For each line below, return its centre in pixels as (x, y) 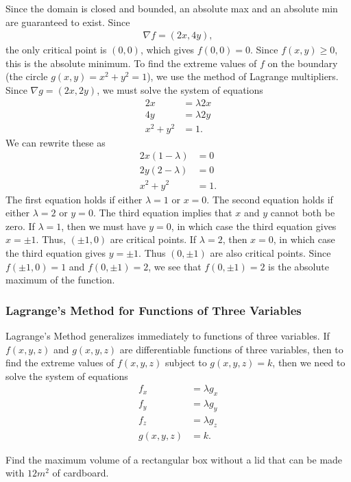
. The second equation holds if (270, 199)
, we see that (175, 266)
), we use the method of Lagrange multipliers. (243, 76)
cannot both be (303, 213)
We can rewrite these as (56, 142)
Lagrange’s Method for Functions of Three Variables (154, 310)
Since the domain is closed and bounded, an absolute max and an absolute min (172, 8)
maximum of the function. (60, 280)
